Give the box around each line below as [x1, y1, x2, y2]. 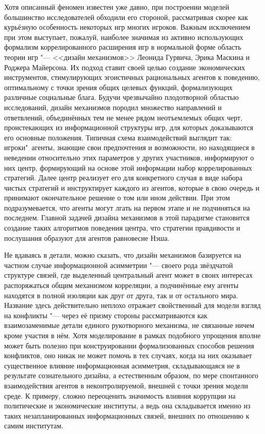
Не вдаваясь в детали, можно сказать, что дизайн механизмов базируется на [4, 250, 241, 260]
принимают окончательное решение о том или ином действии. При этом [4, 192, 230, 203]
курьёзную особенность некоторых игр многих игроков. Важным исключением [4, 22, 251, 32]
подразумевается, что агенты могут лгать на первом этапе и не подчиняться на [4, 202, 250, 213]
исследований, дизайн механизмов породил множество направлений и [4, 101, 222, 112]
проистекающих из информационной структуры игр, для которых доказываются [4, 122, 253, 133]
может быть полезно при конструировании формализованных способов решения [4, 340, 254, 350]
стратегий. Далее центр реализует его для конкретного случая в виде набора [4, 172, 243, 183]
